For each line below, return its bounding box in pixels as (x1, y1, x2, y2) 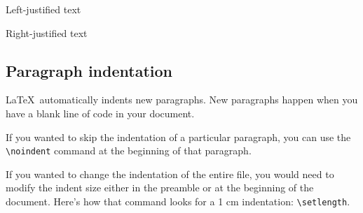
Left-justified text (6, 2, 81, 16)
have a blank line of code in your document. (6, 105, 195, 120)
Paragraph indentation (6, 59, 172, 81)
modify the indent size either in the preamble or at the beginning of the (6, 180, 314, 195)
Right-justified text (6, 25, 88, 40)
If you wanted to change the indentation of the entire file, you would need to (6, 166, 334, 181)
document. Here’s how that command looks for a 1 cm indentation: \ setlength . (6, 194, 350, 209)
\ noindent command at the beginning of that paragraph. (6, 143, 252, 158)
